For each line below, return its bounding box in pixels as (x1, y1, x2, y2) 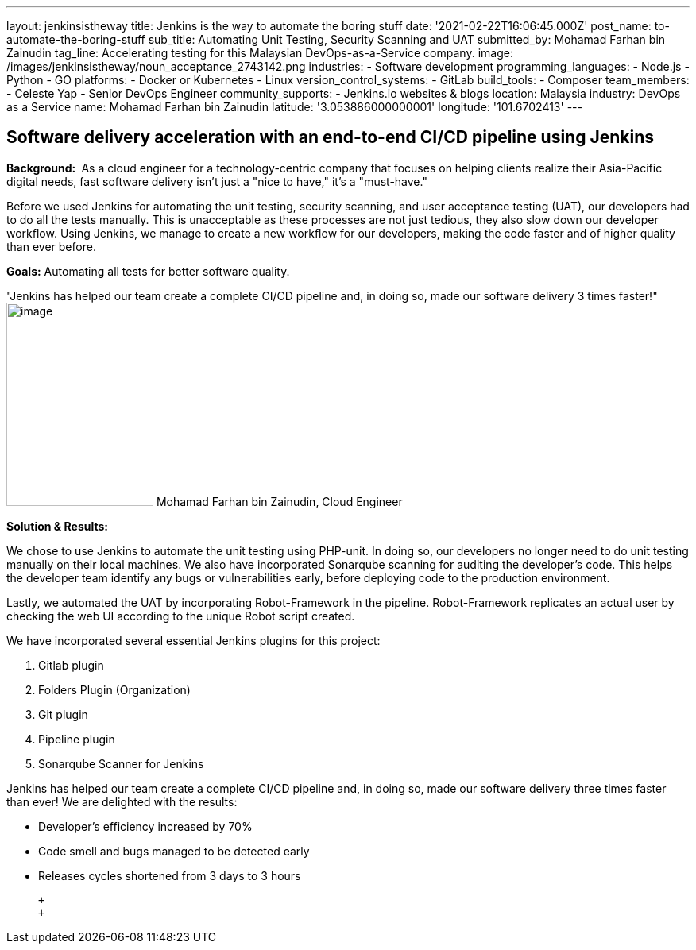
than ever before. (6, 239, 96, 253)
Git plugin (38, 707, 88, 721)
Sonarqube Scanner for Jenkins (38, 756, 204, 770)
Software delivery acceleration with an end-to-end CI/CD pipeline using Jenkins (6, 127, 654, 148)
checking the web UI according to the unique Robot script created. (6, 608, 355, 623)
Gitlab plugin (38, 658, 104, 672)
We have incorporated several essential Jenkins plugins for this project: (6, 633, 381, 647)
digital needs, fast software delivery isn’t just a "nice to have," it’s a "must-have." (6, 174, 427, 188)
